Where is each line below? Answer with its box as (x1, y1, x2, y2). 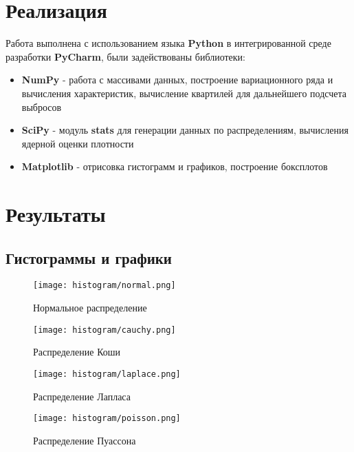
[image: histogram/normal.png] (33, 280, 176, 291)
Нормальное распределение (33, 300, 147, 315)
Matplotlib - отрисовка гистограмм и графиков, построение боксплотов (21, 159, 328, 174)
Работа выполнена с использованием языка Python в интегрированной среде (5, 36, 331, 50)
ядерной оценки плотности (21, 136, 134, 150)
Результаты (5, 200, 106, 228)
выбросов (21, 99, 62, 114)
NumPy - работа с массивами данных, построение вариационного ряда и (21, 72, 333, 87)
